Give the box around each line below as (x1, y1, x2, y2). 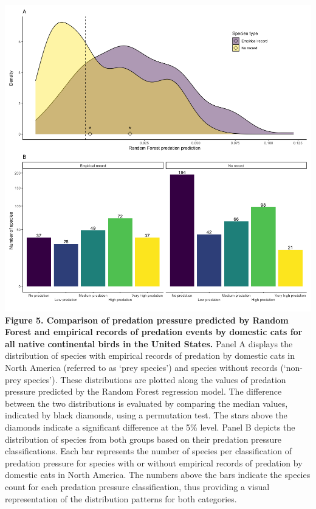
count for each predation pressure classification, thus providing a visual (5, 480, 270, 493)
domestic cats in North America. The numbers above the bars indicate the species (5, 468, 311, 481)
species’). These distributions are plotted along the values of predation (24, 373, 286, 386)
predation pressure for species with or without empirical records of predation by (5, 456, 303, 469)
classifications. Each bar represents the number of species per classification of (5, 445, 292, 457)
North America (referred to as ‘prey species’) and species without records (5, 361, 278, 373)
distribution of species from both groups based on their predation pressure (5, 432, 282, 445)
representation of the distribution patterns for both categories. (5, 492, 237, 505)
